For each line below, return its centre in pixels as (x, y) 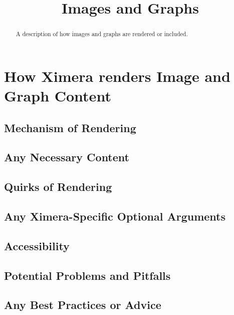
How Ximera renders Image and (117, 76)
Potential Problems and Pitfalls (87, 275)
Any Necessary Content (67, 157)
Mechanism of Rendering (70, 127)
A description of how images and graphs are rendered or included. (102, 34)
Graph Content (58, 96)
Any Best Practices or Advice (83, 305)
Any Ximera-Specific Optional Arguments (115, 216)
